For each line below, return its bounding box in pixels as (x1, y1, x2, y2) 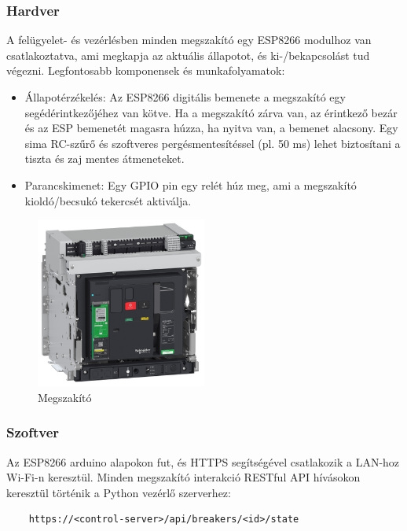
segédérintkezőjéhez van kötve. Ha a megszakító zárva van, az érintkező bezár (24, 104, 398, 120)
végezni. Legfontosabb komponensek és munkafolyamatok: (6, 62, 285, 79)
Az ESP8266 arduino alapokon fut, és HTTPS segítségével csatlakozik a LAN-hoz (6, 453, 400, 470)
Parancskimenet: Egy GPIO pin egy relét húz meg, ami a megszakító (24, 176, 357, 193)
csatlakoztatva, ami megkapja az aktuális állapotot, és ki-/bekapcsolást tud (6, 46, 370, 63)
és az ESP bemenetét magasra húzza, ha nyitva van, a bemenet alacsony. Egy (24, 120, 398, 136)
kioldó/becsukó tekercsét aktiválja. (24, 192, 192, 208)
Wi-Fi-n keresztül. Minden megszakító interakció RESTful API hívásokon (6, 469, 361, 485)
